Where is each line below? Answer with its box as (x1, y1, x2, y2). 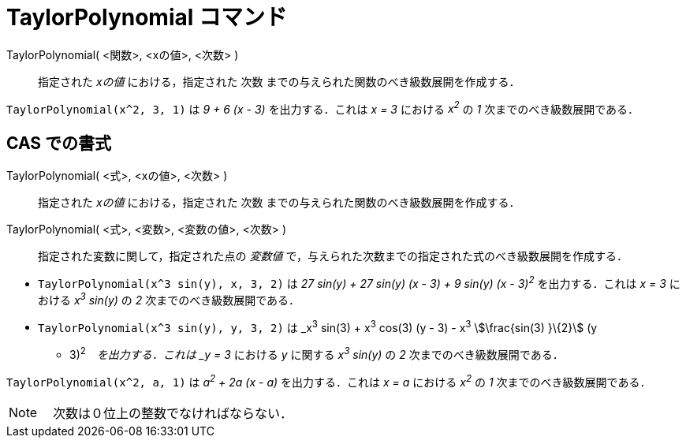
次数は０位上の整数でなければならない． (53, 405, 293, 421)
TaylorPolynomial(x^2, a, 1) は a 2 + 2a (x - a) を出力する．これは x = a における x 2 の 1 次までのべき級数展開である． (6, 372, 651, 389)
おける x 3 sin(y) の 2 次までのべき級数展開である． (38, 290, 300, 307)
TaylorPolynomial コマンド (6, 4, 287, 31)
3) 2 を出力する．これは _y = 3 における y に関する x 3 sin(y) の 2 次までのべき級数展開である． (69, 345, 564, 361)
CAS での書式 (6, 132, 112, 153)
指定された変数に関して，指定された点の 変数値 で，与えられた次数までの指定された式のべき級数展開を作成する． (38, 249, 628, 263)
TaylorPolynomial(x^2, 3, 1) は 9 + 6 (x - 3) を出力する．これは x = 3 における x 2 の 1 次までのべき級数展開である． (6, 99, 639, 116)
